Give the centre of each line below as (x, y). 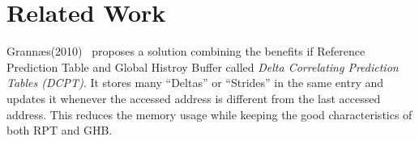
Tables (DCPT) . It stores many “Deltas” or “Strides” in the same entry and (195, 83)
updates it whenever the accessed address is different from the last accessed (194, 98)
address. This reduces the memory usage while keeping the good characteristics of (209, 114)
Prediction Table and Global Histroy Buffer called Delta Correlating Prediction (203, 66)
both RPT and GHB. (60, 130)
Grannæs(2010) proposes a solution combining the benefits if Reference (186, 51)
